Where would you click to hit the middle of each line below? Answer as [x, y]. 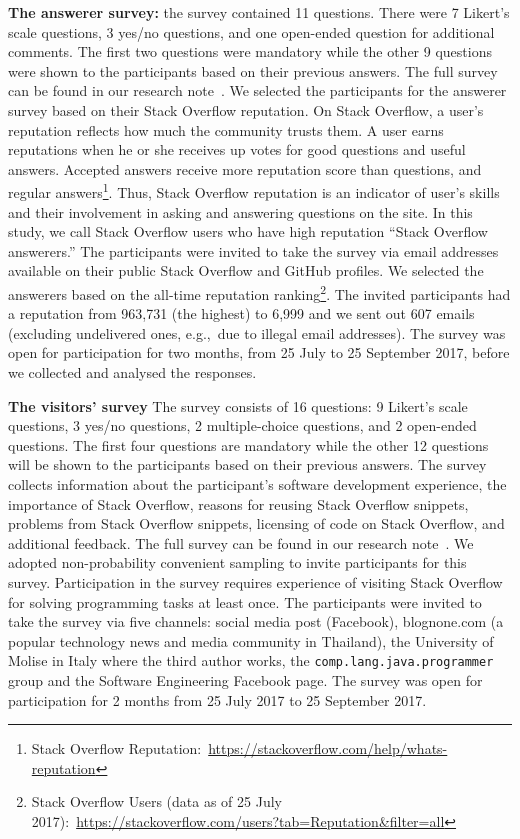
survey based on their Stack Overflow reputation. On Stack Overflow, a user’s [246, 109]
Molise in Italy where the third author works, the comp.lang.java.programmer [251, 660]
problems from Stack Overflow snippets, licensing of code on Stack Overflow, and [256, 523]
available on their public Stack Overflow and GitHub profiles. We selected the [246, 270]
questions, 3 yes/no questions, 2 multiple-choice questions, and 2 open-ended [242, 425]
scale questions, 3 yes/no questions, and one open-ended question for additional [251, 31]
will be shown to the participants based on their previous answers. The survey [247, 464]
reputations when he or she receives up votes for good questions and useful [237, 149]
